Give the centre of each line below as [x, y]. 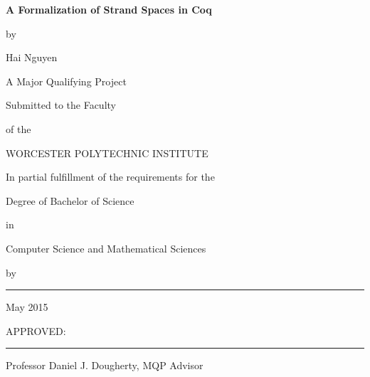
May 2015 [27, 307]
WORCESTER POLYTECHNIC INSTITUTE [107, 153]
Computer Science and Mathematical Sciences [106, 248]
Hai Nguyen [32, 57]
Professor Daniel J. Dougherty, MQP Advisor [105, 365]
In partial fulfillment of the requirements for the [110, 177]
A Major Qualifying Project [66, 81]
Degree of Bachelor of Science [70, 200]
